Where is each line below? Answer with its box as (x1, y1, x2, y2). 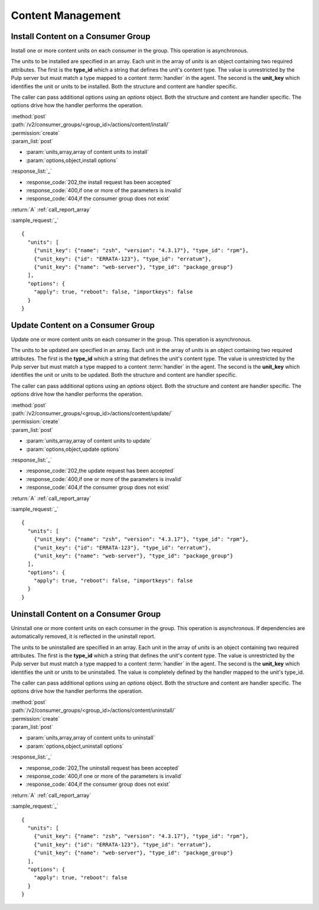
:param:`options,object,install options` (25, 157, 118, 164)
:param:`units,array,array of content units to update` (25, 437, 152, 444)
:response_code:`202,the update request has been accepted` (25, 467, 175, 475)
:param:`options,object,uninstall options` (25, 743, 124, 750)
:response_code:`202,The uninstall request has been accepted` (25, 764, 180, 772)
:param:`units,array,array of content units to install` (25, 149, 149, 156)
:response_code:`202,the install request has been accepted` (25, 178, 172, 186)
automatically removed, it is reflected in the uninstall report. (11, 633, 156, 640)
